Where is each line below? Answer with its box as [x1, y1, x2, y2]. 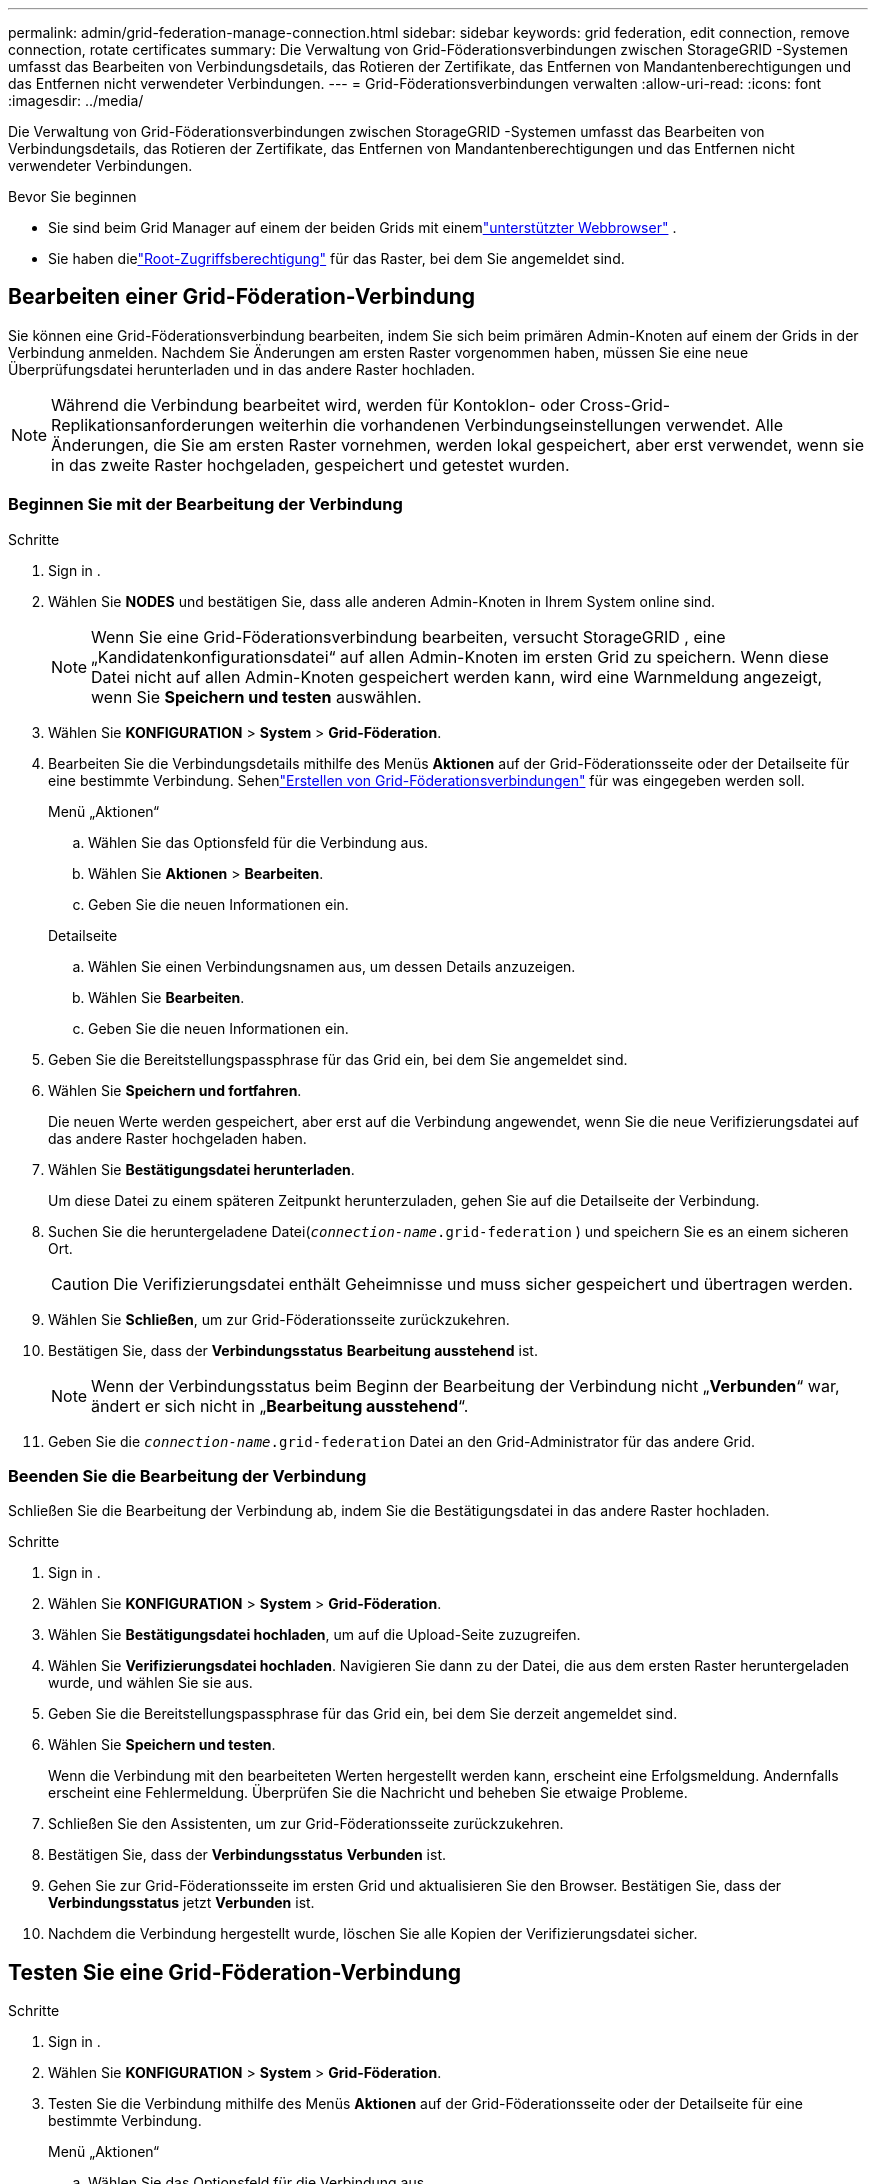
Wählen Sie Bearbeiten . [88, 988, 245, 1006]
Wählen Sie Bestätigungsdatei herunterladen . [48, 1160, 355, 1178]
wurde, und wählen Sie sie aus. [48, 1674, 253, 1692]
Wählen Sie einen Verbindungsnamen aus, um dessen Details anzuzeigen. [88, 957, 576, 975]
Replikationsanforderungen [51, 414, 255, 435]
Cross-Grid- [579, 394, 671, 415]
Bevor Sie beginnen [8, 188, 137, 205]
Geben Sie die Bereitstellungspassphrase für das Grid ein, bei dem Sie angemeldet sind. [48, 1050, 628, 1068]
